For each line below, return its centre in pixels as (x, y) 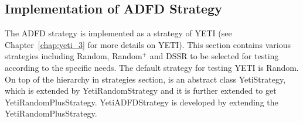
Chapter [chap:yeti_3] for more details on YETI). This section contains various (148, 44)
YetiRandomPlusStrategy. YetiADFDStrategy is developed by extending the (142, 102)
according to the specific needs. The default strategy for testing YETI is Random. (152, 67)
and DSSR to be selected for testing (214, 56)
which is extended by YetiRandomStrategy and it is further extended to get (141, 90)
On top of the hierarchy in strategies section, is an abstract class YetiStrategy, (145, 79)
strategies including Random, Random (74, 56)
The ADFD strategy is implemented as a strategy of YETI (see (118, 33)
